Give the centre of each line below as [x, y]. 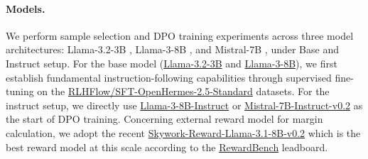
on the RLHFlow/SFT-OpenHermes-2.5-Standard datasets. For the [183, 91]
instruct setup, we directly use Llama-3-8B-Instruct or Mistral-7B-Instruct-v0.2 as [184, 105]
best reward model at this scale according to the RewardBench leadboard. [167, 147]
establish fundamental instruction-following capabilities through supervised [169, 77]
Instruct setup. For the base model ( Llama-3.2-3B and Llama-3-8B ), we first [172, 63]
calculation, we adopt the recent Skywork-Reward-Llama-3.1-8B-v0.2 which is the [183, 132]
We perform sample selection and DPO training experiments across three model [180, 35]
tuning [20, 91]
